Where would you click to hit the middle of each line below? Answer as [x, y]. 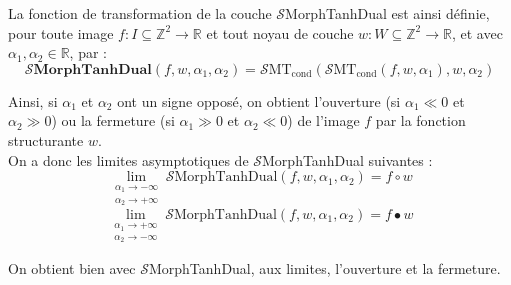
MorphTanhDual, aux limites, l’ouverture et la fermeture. [324, 268]
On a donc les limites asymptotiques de [128, 159]
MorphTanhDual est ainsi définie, [387, 13]
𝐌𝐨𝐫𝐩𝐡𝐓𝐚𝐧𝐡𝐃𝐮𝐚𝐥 [92, 69]
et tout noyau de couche [280, 32]
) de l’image [323, 120]
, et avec [477, 32]
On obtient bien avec [72, 268]
